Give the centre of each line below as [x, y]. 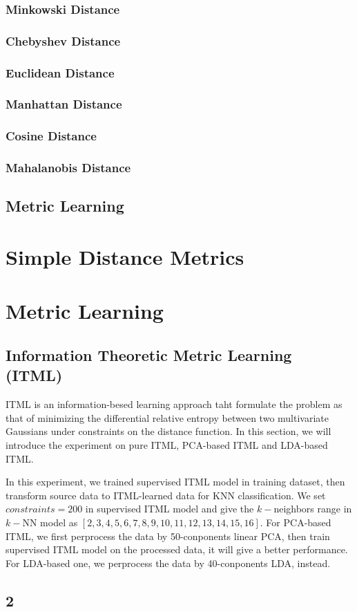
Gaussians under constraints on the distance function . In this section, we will [168, 431]
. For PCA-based [296, 522]
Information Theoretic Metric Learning [149, 354]
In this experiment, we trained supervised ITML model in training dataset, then [175, 482]
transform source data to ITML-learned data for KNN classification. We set [166, 495]
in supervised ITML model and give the [170, 509]
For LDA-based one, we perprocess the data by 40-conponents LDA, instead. [168, 563]
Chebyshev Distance [63, 40]
